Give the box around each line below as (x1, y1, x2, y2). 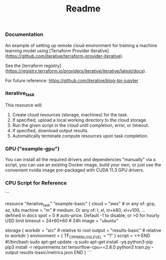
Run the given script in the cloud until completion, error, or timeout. (12, 122, 150, 128)
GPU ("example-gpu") (5, 145, 60, 152)
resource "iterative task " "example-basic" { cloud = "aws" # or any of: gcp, (5, 200, 156, 208)
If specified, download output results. (12, 128, 89, 134)
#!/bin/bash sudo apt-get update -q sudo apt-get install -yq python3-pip (5, 239, 153, 245)
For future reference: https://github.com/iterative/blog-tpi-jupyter (5, 78, 139, 84)
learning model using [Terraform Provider (5, 48, 90, 54)
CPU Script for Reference (5, 179, 67, 186)
